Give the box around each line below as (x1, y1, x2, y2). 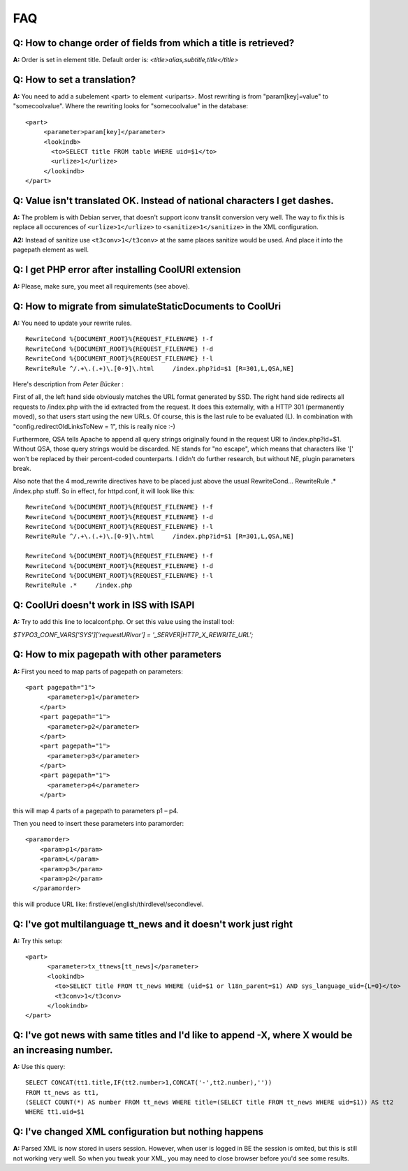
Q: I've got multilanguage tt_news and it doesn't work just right (13, 918, 293, 930)
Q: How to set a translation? (13, 73, 136, 85)
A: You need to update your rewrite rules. (13, 319, 132, 327)
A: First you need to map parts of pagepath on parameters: (13, 667, 183, 676)
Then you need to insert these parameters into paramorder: (13, 820, 184, 828)
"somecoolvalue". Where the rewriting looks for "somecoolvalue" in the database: (13, 102, 248, 110)
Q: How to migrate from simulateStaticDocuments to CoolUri (13, 300, 282, 312)
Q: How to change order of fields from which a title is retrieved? (13, 37, 295, 49)
